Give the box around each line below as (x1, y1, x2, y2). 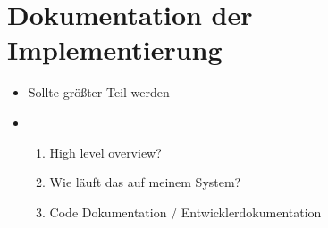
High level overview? (49, 142, 162, 161)
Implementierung (7, 31, 223, 68)
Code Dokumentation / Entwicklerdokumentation (49, 202, 322, 221)
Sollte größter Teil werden (28, 83, 170, 102)
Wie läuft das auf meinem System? (49, 173, 241, 191)
